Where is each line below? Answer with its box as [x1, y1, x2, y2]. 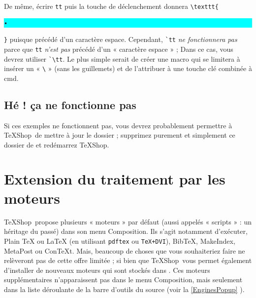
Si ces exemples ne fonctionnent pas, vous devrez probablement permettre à [4, 120, 232, 130]
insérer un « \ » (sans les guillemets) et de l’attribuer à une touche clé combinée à [4, 63, 252, 74]
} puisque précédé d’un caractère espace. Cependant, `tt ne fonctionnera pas [4, 34, 237, 44]
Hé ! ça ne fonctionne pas [4, 97, 136, 112]
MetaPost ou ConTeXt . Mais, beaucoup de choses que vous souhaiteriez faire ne [4, 245, 245, 256]
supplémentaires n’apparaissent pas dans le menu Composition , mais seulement [4, 274, 243, 285]
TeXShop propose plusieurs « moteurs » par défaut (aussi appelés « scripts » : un [4, 216, 252, 226]
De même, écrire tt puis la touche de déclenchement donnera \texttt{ [4, 1, 219, 11]
